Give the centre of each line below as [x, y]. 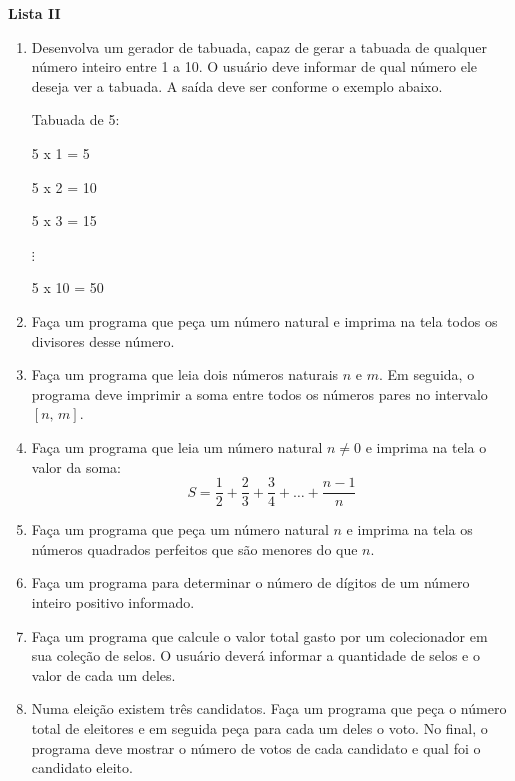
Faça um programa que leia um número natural [177, 446]
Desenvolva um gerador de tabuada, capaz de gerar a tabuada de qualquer [259, 46]
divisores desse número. [103, 340]
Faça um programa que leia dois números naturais [185, 374]
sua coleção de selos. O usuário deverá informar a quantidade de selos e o [255, 655]
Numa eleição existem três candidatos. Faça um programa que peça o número [269, 708]
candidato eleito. [82, 767]
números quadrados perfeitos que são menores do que [194, 548]
